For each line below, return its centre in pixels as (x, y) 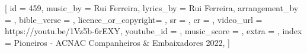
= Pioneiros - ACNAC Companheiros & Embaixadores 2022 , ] (117, 42)
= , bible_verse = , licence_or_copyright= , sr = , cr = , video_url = (134, 19)
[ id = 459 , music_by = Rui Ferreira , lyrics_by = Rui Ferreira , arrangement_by (152, 8)
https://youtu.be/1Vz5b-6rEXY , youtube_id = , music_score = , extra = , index (153, 31)
